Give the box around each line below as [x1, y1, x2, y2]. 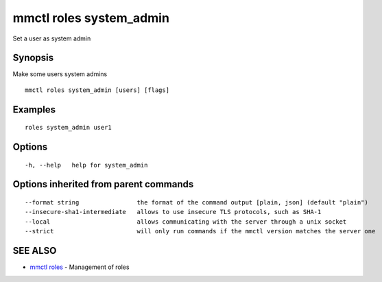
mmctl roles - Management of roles [29, 263, 130, 271]
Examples [12, 104, 56, 115]
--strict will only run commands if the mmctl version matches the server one [25, 227, 376, 235]
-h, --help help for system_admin [25, 161, 148, 169]
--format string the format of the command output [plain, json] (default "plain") [25, 199, 368, 207]
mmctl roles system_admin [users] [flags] [25, 86, 170, 94]
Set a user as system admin [12, 34, 91, 43]
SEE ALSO [12, 245, 57, 257]
